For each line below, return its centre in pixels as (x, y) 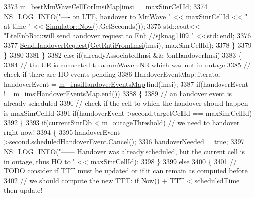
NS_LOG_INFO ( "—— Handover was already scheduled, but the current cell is (124, 151)
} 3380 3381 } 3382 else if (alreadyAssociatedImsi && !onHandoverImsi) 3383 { (123, 54)
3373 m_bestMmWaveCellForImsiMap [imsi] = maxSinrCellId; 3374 (106, 6)
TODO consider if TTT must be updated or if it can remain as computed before (126, 171)
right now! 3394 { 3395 (38, 132)
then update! (23, 190)
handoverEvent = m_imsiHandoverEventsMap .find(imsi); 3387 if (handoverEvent (126, 83)
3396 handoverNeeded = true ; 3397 (191, 142)
